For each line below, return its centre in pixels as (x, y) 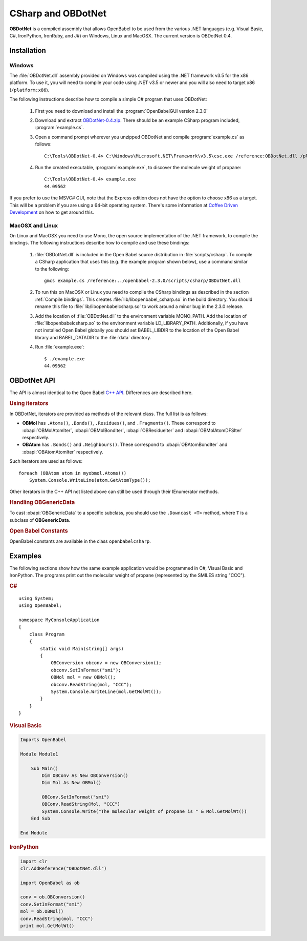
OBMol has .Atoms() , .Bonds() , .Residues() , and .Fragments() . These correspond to (119, 423)
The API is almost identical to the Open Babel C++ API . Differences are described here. (101, 393)
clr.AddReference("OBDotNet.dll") (63, 868)
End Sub (41, 819)
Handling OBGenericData (42, 502)
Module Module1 (39, 754)
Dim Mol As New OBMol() (72, 783)
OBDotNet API (32, 380)
